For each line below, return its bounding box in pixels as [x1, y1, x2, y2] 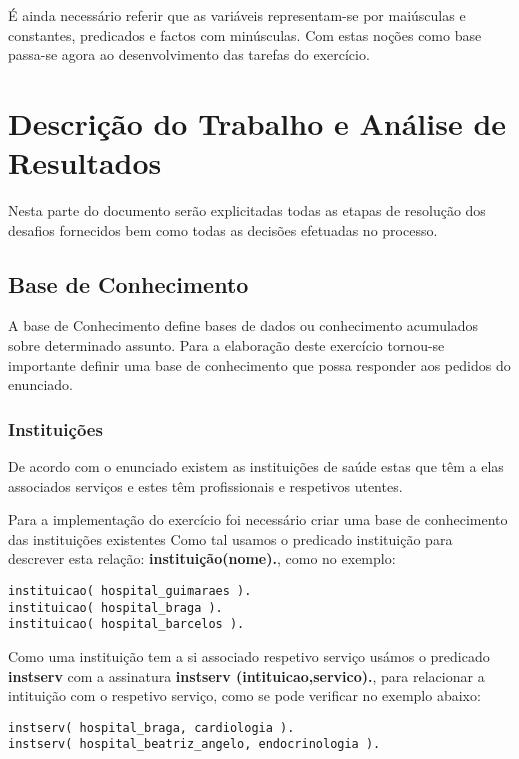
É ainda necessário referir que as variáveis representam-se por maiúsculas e [8, 5, 466, 25]
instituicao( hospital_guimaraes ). [8, 584, 252, 599]
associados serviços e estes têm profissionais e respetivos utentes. [8, 475, 403, 496]
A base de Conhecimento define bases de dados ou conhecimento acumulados [8, 315, 479, 336]
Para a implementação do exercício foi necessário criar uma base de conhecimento [8, 509, 508, 530]
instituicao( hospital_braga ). [8, 600, 223, 615]
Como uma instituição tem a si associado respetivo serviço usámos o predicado [8, 646, 490, 667]
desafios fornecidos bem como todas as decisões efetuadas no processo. [8, 219, 438, 240]
